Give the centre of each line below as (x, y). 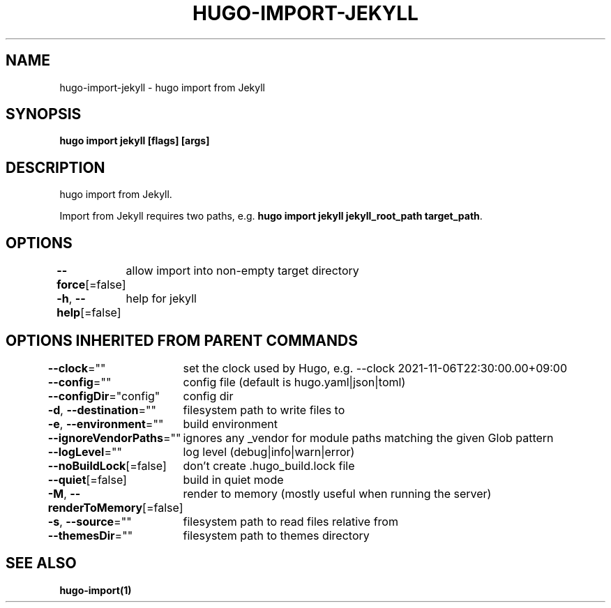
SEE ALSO (41, 563)
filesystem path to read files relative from (291, 521)
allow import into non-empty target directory (242, 271)
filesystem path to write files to (264, 410)
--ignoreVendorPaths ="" (114, 438)
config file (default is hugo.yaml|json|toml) (294, 382)
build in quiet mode (233, 479)
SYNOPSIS (44, 114)
